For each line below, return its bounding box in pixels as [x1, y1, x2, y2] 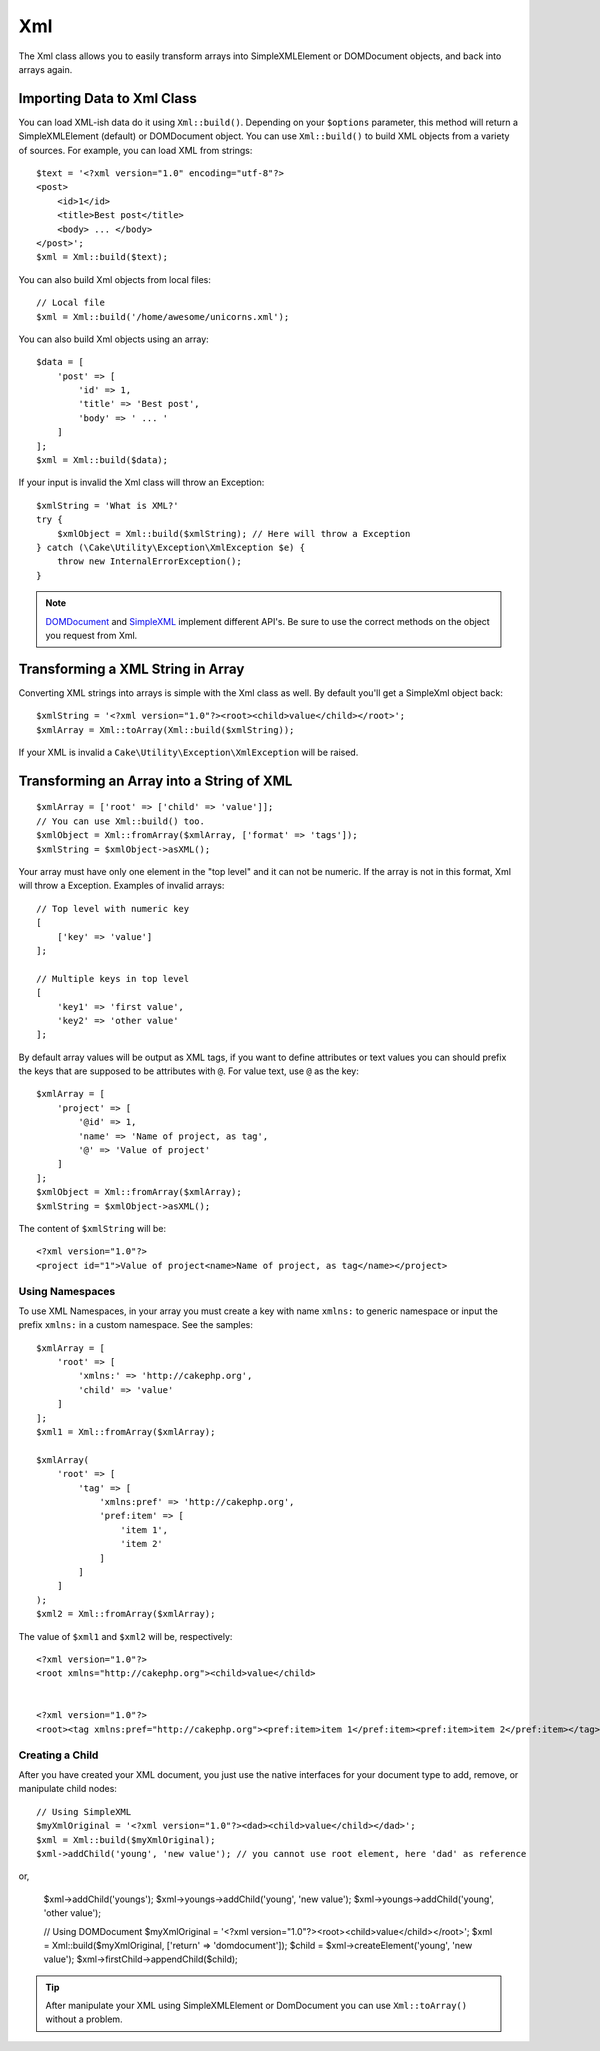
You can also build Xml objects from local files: [18, 273, 212, 285]
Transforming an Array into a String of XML [18, 772, 293, 789]
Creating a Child [18, 1748, 99, 1762]
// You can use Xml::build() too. [36, 815, 205, 827]
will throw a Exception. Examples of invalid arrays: [18, 880, 225, 892]
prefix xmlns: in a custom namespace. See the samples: [18, 1319, 254, 1331]
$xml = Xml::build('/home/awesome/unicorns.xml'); [36, 311, 290, 322]
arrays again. [18, 63, 73, 75]
